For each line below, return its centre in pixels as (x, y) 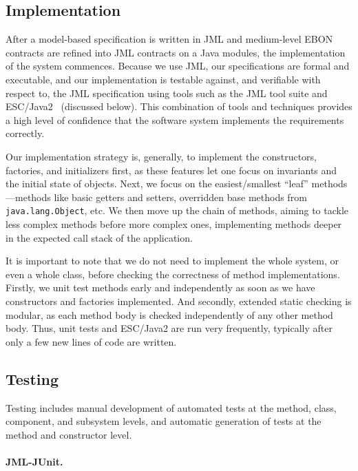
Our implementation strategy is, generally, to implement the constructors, (161, 156)
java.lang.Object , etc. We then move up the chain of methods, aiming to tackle (177, 210)
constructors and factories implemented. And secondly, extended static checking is (179, 301)
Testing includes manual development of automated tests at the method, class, (171, 407)
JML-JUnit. (34, 461)
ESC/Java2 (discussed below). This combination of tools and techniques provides (179, 106)
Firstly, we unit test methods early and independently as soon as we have (160, 287)
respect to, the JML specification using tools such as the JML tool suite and (167, 93)
